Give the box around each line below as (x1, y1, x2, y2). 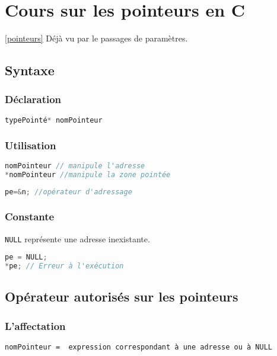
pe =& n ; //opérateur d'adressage (5, 187, 132, 196)
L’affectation (5, 318, 66, 333)
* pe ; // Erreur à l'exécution (5, 262, 124, 271)
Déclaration (5, 92, 62, 107)
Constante (5, 209, 55, 224)
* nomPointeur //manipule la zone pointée (5, 170, 171, 179)
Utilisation (5, 137, 56, 152)
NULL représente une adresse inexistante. (5, 232, 150, 245)
